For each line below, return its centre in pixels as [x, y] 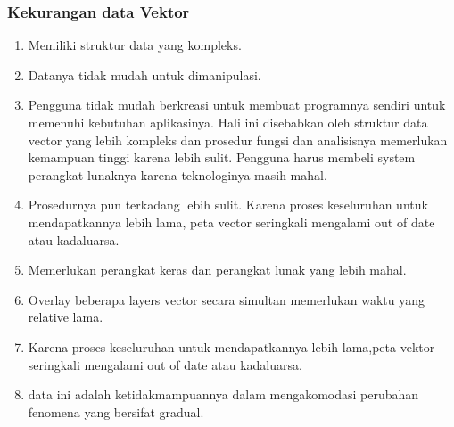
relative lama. [66, 317]
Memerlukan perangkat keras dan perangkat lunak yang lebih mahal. [217, 270]
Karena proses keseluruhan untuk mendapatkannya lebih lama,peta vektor [231, 346]
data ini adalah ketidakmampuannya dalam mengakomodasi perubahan [223, 394]
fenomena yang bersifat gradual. [116, 411]
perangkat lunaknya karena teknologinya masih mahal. [177, 174]
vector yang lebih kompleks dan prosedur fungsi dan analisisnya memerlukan [238, 140]
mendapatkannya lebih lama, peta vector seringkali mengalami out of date [231, 222]
